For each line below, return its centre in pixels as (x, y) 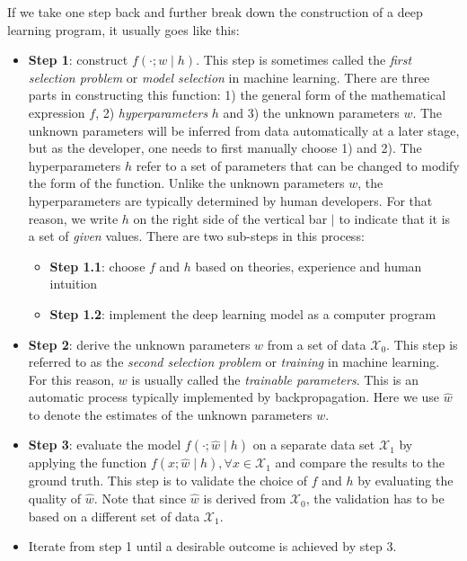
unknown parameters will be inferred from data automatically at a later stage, (244, 130)
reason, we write (73, 218)
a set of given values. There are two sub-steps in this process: (196, 236)
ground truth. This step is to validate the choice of (168, 481)
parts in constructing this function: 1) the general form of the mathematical (237, 95)
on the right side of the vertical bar (230, 218)
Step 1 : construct (78, 60)
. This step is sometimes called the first (304, 60)
